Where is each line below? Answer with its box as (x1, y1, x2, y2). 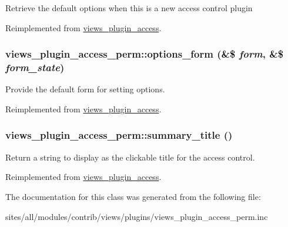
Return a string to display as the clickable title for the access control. (5, 151, 255, 163)
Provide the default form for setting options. (5, 83, 165, 95)
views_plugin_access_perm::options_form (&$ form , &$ (5, 46, 284, 61)
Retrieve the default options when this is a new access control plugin (5, 2, 253, 14)
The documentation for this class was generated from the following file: (5, 190, 261, 202)
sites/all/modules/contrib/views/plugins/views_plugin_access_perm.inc (5, 210, 268, 222)
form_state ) (5, 60, 65, 75)
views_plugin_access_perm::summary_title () (5, 128, 233, 142)
